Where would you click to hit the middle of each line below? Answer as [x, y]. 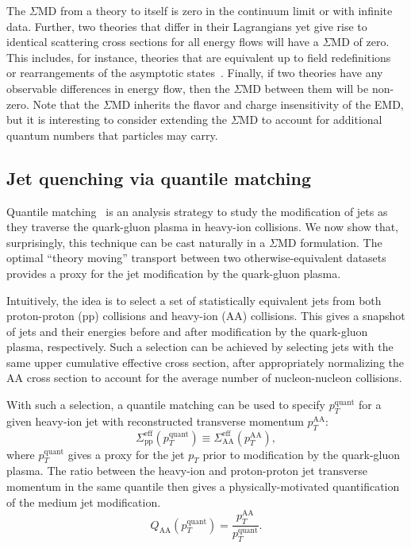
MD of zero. [360, 42]
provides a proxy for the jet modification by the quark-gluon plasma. [174, 273]
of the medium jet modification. [84, 502]
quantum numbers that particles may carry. [112, 135]
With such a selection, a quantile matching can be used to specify [166, 405]
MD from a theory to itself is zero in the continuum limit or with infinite [215, 10]
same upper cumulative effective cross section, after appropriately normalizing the [205, 362]
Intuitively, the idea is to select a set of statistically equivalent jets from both [194, 300]
